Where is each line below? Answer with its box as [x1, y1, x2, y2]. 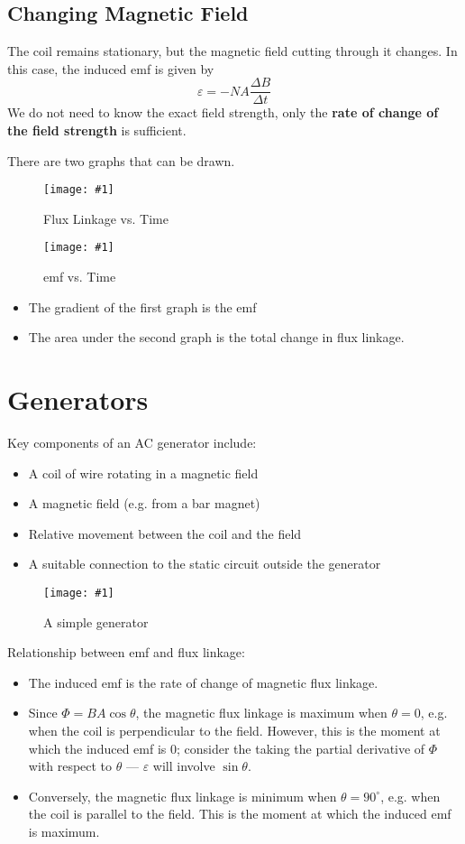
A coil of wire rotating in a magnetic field [28, 463, 259, 482]
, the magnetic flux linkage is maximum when [135, 703, 387, 722]
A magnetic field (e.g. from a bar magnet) [28, 494, 260, 513]
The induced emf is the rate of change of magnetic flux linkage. [28, 672, 378, 691]
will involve [152, 756, 215, 775]
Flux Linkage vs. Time [43, 209, 169, 227]
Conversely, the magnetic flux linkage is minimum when [28, 786, 337, 805]
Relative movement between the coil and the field [28, 524, 302, 543]
